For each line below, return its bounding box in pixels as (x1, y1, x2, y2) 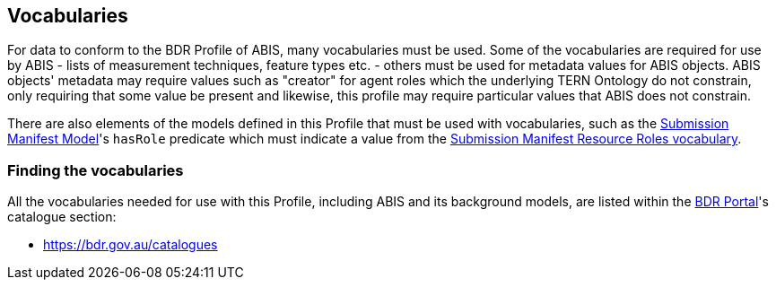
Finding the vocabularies (7, 161, 184, 179)
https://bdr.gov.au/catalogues (43, 237, 218, 253)
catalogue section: (7, 209, 117, 225)
